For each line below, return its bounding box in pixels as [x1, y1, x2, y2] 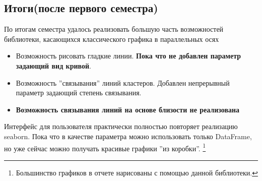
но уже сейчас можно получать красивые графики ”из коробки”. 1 [4, 141, 206, 153]
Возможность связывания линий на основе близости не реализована [16, 104, 240, 114]
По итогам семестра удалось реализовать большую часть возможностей [4, 24, 224, 34]
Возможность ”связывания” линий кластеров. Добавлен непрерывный [16, 77, 230, 88]
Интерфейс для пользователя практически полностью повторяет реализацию [4, 121, 238, 132]
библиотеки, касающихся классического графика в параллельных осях [4, 33, 219, 44]
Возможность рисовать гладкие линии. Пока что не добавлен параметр [16, 50, 241, 61]
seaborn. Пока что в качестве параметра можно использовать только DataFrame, [4, 131, 252, 141]
